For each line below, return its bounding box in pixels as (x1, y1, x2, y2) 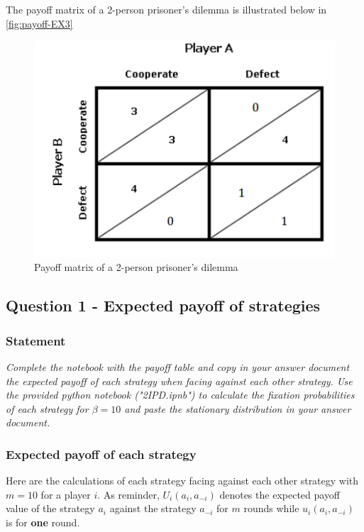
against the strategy (109, 501, 197, 516)
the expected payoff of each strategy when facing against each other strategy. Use (6, 373, 353, 388)
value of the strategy (6, 501, 95, 516)
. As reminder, (97, 487, 160, 501)
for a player (40, 487, 91, 501)
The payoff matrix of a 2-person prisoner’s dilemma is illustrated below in (6, 2, 327, 16)
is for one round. (6, 514, 80, 529)
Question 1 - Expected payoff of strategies (6, 294, 321, 316)
